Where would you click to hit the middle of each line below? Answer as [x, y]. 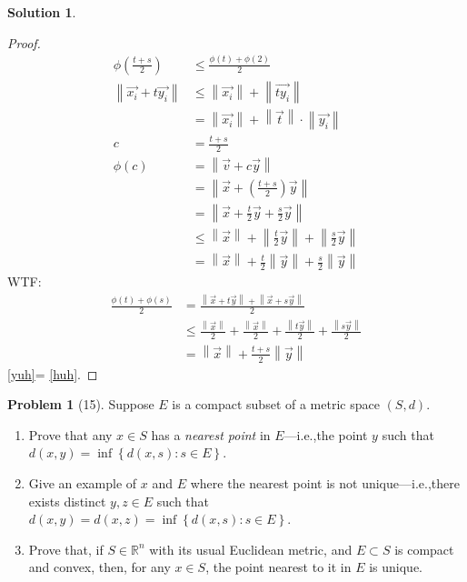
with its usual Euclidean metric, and [251, 549]
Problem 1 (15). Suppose [81, 404]
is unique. [396, 567]
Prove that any [70, 434]
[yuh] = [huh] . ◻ [53, 373]
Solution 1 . [42, 12]
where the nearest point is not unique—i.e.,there [325, 482]
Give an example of [83, 482]
